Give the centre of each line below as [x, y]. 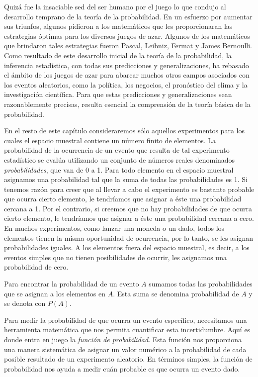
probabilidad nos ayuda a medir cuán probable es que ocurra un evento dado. [122, 368]
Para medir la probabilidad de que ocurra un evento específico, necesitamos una [126, 320]
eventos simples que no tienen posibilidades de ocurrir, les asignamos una [115, 257]
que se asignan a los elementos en [55, 293]
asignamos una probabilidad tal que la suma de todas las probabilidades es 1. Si [126, 179]
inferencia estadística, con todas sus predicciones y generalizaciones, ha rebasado [127, 65]
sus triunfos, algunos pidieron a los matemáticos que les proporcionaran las [118, 26]
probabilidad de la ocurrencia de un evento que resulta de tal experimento [117, 150]
